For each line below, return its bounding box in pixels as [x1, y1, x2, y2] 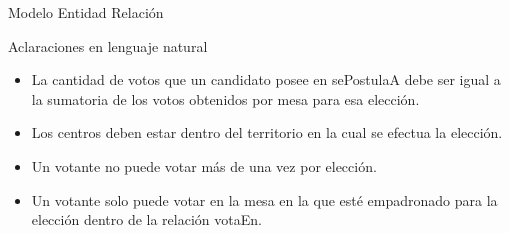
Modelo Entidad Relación [8, 2, 164, 22]
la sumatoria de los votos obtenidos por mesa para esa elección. [31, 88, 420, 109]
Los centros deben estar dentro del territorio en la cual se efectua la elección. [31, 122, 503, 143]
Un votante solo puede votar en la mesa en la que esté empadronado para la [31, 189, 498, 210]
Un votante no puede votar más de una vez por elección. [31, 155, 377, 176]
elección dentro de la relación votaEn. [31, 209, 262, 230]
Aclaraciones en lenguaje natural [8, 35, 208, 56]
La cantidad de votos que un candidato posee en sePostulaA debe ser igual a [31, 69, 501, 90]
